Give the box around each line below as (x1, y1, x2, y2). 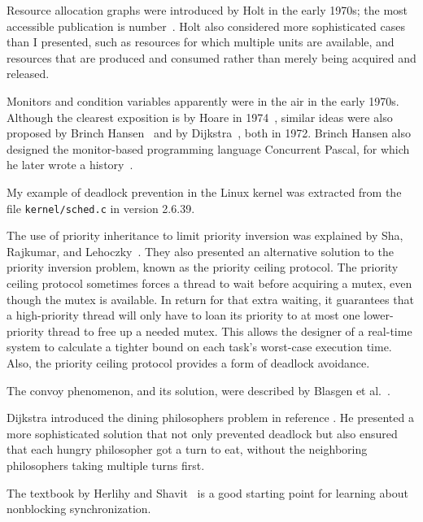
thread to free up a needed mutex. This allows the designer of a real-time (47, 322, 412, 339)
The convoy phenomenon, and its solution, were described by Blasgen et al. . (7, 381, 390, 398)
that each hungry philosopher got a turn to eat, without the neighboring (7, 441, 368, 458)
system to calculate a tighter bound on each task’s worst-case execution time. (7, 338, 392, 355)
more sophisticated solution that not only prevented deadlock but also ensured (7, 424, 398, 442)
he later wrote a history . (7, 156, 133, 173)
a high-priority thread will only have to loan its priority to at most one (7, 307, 360, 324)
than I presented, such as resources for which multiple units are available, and (7, 33, 395, 50)
